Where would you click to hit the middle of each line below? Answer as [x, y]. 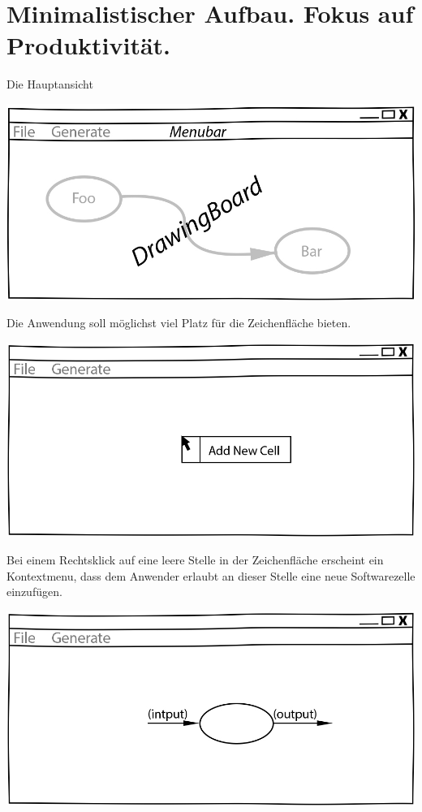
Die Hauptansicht [50, 84]
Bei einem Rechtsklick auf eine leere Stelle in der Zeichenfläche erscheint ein [195, 560]
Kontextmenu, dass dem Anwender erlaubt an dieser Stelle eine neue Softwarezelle [211, 575]
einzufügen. [34, 592]
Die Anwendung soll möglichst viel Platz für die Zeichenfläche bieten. [179, 323]
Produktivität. [89, 45]
